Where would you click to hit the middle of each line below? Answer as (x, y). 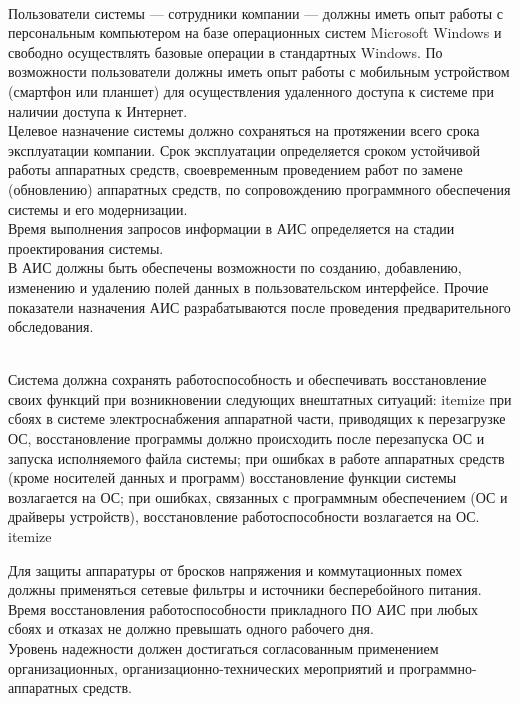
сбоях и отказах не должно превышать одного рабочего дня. (191, 628)
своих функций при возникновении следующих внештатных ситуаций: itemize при (260, 398)
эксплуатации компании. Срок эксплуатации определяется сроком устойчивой (244, 149)
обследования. (51, 326)
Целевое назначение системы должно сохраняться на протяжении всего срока (244, 130)
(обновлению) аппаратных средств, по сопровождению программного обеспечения (259, 188)
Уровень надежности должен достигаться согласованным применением (223, 648)
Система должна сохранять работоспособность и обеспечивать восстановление (247, 379)
